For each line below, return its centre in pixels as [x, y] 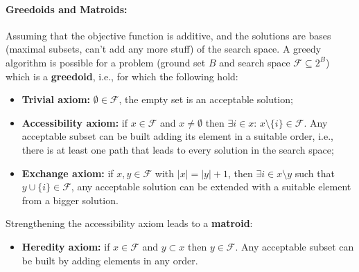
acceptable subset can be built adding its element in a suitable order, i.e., [177, 136]
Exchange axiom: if [68, 173]
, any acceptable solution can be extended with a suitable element [211, 187]
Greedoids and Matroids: [67, 9]
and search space [255, 62]
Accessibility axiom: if [75, 122]
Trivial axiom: [56, 99]
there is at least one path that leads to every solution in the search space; [178, 149]
